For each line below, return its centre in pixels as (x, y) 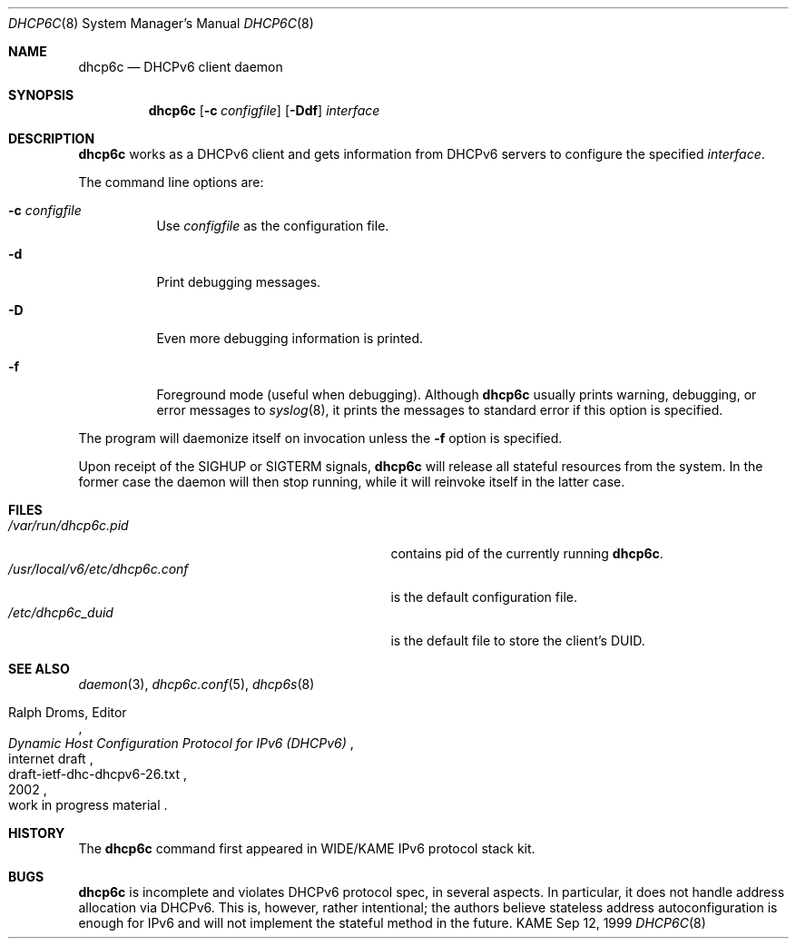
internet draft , (51, 759)
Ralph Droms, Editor (68, 712)
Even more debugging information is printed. (290, 338)
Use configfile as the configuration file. (273, 226)
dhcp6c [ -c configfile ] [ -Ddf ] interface (264, 110)
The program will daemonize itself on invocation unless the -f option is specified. (320, 438)
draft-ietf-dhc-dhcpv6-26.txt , (98, 774)
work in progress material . (88, 805)
